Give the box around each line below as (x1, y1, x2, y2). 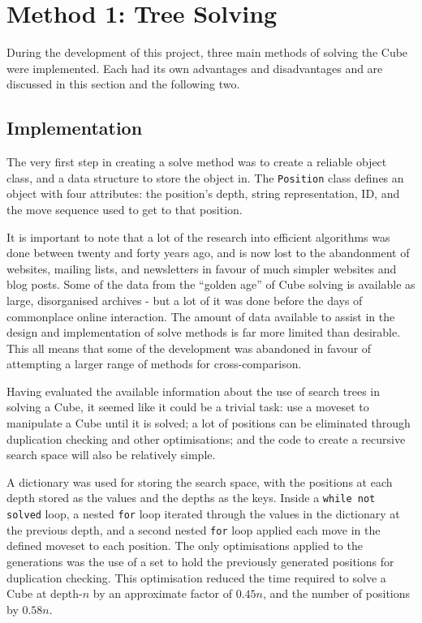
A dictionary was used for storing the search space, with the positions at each (6, 473, 393, 490)
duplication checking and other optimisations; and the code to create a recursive (6, 430, 406, 447)
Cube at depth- (6, 585, 83, 602)
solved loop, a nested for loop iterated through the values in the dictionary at (6, 505, 400, 522)
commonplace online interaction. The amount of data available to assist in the (6, 307, 395, 324)
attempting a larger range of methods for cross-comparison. (6, 355, 302, 372)
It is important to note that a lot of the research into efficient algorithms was (6, 228, 390, 245)
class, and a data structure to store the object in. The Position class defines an (6, 169, 404, 186)
